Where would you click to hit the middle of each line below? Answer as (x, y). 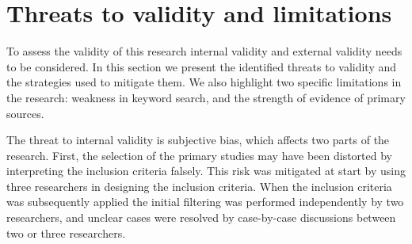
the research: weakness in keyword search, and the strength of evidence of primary (206, 97)
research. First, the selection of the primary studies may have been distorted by (199, 155)
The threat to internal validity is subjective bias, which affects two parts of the (198, 140)
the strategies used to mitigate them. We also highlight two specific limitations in (204, 82)
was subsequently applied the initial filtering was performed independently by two (205, 202)
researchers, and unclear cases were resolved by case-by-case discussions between (201, 217)
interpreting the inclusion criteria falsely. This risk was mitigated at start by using (206, 171)
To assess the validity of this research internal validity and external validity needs (204, 51)
